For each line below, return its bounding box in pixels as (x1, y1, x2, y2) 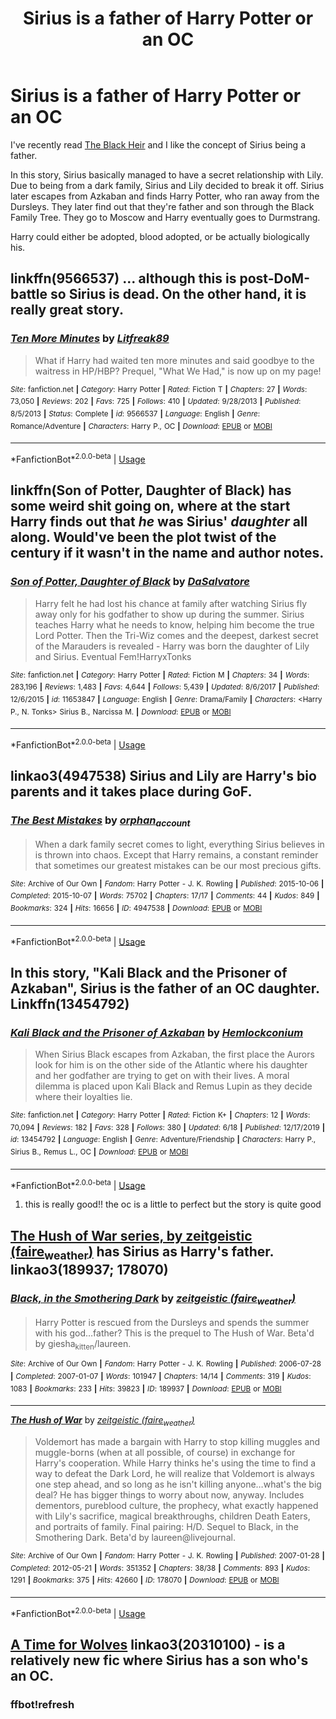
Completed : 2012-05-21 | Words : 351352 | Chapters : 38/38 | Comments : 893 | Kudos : (10, 1563, 310, 1573)
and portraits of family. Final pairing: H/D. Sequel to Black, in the (34, 1521, 299, 1533)
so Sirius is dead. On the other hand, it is (50, 286, 307, 303)
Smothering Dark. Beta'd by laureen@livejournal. (34, 1532, 236, 1544)
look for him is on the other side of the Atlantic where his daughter (34, 1059, 308, 1071)
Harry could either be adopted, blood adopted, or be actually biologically (10, 230, 310, 242)
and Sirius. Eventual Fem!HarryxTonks (34, 650, 192, 662)
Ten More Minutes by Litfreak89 (10, 332, 170, 346)
